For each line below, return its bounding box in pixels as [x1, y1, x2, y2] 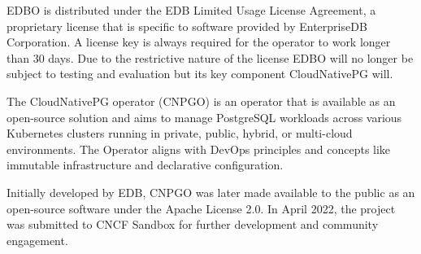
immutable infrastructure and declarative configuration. [7, 156, 284, 173]
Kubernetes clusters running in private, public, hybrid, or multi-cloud [7, 125, 353, 142]
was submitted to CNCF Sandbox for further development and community [7, 216, 379, 233]
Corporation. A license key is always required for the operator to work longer [7, 33, 391, 50]
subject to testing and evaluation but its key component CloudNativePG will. [7, 65, 393, 82]
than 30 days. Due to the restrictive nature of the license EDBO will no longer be [7, 49, 414, 66]
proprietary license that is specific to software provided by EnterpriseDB [7, 17, 367, 34]
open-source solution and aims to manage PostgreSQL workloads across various [7, 108, 402, 125]
